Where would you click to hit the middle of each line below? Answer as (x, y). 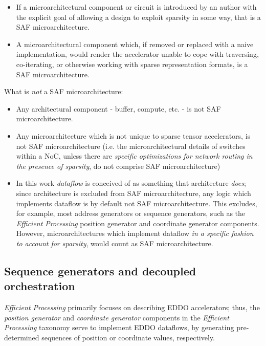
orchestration (40, 286)
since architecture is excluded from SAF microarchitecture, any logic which (134, 193)
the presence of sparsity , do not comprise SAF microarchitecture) (118, 166)
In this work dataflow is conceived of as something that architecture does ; (131, 183)
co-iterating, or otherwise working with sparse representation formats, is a (132, 64)
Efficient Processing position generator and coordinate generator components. (138, 223)
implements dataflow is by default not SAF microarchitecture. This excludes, (137, 203)
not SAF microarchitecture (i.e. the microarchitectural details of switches (131, 146)
